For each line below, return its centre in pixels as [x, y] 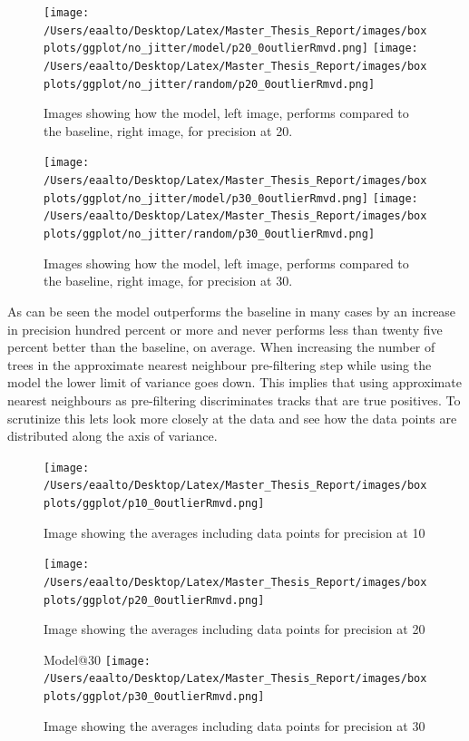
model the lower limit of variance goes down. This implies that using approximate [234, 382]
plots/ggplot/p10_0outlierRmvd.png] [154, 503]
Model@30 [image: [97, 659]
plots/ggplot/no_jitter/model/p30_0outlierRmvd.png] [206, 198]
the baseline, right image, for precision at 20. [168, 130]
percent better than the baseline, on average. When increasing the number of [221, 347]
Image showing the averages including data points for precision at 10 [234, 532]
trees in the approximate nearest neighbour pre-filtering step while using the [220, 364]
